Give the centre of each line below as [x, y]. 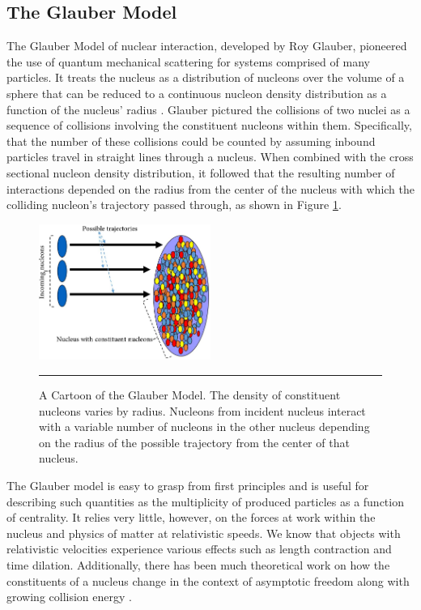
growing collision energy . [69, 597]
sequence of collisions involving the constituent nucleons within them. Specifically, [209, 125]
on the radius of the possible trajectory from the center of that [194, 442]
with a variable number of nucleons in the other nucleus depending [204, 427]
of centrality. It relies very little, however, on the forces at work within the [191, 517]
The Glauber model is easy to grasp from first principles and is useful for [188, 486]
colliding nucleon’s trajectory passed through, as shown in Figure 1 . [174, 205]
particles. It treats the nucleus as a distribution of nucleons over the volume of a [206, 77]
